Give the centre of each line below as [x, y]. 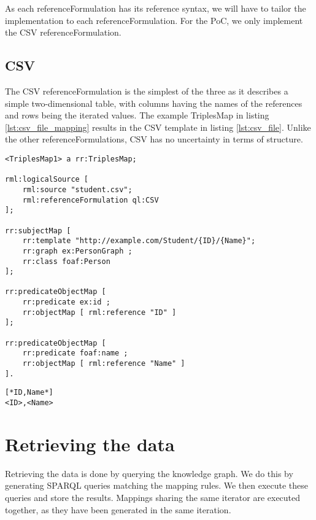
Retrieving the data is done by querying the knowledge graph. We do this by [149, 473]
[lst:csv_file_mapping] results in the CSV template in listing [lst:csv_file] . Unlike [158, 127]
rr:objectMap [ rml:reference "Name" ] [104, 364]
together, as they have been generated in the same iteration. [118, 509]
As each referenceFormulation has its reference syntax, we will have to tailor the [156, 8]
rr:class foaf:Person [66, 261]
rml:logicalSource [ [47, 180]
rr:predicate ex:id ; [66, 302]
